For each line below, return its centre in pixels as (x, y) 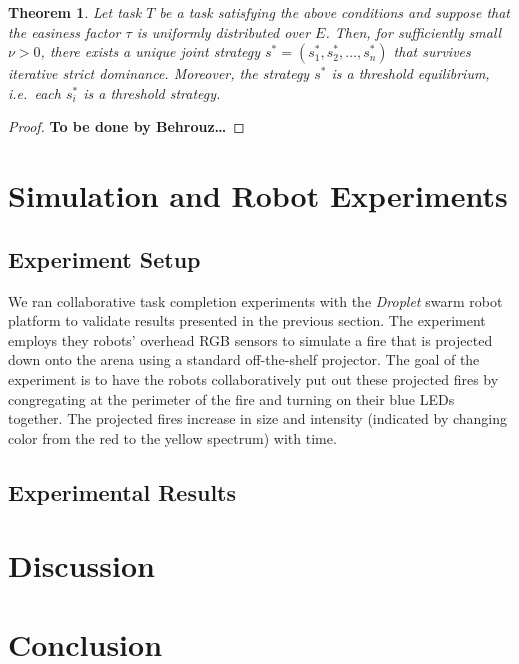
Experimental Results (122, 491)
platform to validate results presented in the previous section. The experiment (247, 320)
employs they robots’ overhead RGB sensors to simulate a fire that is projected (250, 339)
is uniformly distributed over (223, 31)
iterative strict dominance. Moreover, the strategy (159, 73)
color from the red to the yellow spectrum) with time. (172, 437)
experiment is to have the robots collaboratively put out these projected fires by (253, 378)
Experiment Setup (104, 258)
